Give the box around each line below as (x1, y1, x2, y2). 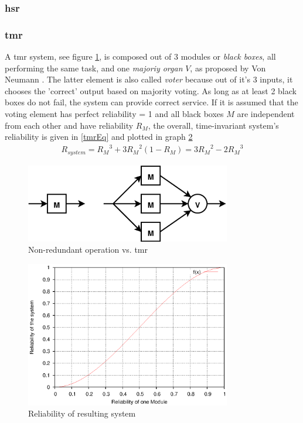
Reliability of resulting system (28, 407, 136, 419)
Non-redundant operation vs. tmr (28, 243, 148, 256)
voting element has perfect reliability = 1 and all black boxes (5, 108, 224, 120)
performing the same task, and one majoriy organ (5, 61, 183, 74)
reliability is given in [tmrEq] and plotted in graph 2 (5, 130, 193, 143)
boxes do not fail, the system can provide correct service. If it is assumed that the (5, 96, 298, 108)
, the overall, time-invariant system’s (148, 119, 279, 131)
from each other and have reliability (5, 119, 134, 131)
